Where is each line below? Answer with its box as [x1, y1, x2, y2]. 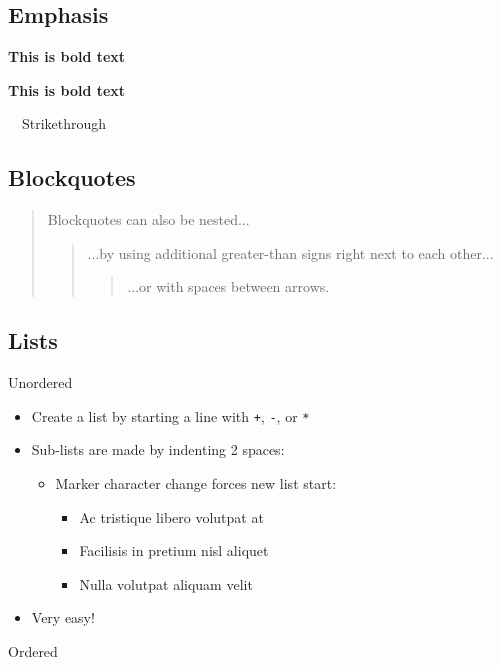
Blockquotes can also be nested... [47, 209, 250, 230]
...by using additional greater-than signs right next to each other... [87, 242, 494, 263]
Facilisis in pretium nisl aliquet [79, 540, 269, 561]
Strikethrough [21, 113, 107, 134]
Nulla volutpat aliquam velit [79, 573, 253, 594]
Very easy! [31, 607, 95, 628]
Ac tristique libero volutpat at [79, 506, 264, 527]
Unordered [8, 372, 73, 393]
